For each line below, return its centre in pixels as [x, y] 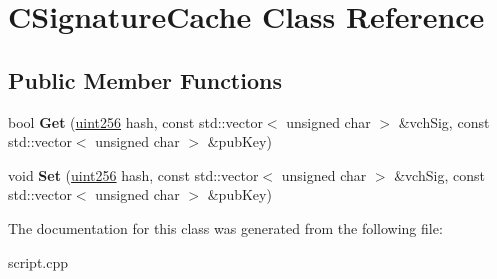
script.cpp [38, 261]
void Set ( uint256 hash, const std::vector [133, 174]
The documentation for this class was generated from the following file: [225, 227]
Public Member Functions [145, 79]
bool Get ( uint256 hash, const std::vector [135, 121]
